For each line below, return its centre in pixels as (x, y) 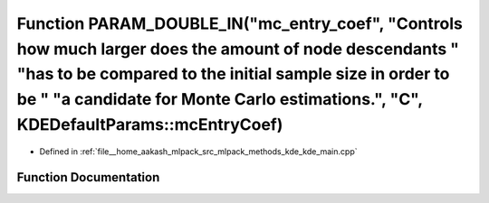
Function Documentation (88, 177)
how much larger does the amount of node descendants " (238, 49)
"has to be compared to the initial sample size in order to (233, 74)
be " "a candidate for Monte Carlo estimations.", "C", (220, 100)
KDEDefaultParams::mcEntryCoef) (150, 124)
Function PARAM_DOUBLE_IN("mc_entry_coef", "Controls (240, 23)
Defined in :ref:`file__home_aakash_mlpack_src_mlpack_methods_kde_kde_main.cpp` (198, 151)
